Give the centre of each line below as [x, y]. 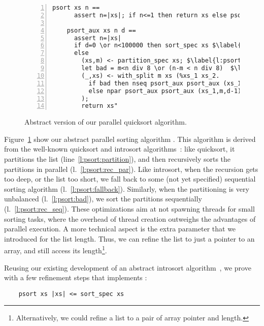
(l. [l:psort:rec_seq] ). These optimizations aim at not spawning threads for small [129, 209]
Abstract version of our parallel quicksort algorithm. [106, 122]
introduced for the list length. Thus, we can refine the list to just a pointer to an [129, 238]
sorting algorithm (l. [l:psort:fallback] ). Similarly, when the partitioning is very [127, 188]
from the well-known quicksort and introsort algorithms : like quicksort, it [120, 149]
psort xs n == [76, 8]
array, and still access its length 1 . [56, 250]
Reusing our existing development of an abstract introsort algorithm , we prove [128, 267]
